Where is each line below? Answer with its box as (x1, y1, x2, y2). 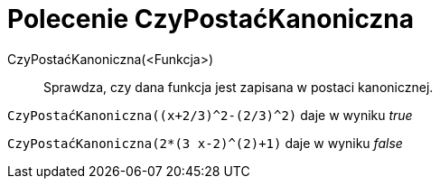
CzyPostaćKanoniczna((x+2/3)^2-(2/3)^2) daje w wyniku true (7, 107, 413, 123)
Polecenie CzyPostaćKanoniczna (7, 4, 415, 34)
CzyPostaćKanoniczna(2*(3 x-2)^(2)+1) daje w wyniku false (7, 135, 403, 151)
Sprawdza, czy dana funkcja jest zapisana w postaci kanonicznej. (43, 79, 434, 95)
